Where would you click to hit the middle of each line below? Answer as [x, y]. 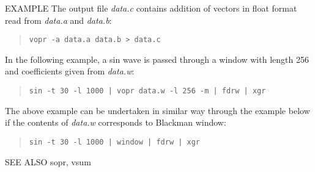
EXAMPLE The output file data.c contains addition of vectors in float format [151, 8]
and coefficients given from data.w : [70, 71]
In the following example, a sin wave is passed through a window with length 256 [157, 59]
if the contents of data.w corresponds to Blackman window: [116, 122]
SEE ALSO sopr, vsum [48, 161]
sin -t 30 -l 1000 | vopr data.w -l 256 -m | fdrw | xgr [147, 91]
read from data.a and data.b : [58, 20]
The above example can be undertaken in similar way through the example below [157, 110]
